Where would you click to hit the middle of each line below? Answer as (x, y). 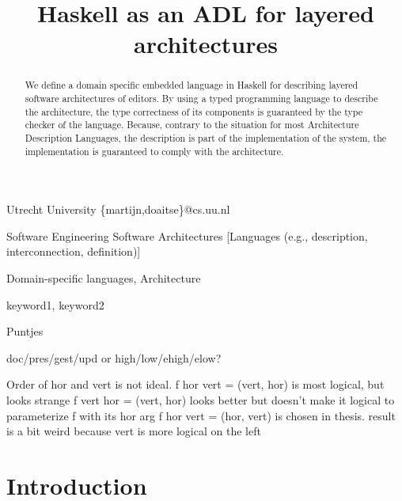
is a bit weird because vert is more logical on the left (134, 431)
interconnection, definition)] (74, 251)
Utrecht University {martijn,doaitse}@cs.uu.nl (118, 209)
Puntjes (25, 331)
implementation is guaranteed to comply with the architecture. (154, 151)
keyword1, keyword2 (55, 304)
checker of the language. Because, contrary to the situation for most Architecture (192, 125)
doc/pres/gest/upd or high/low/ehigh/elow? (114, 357)
